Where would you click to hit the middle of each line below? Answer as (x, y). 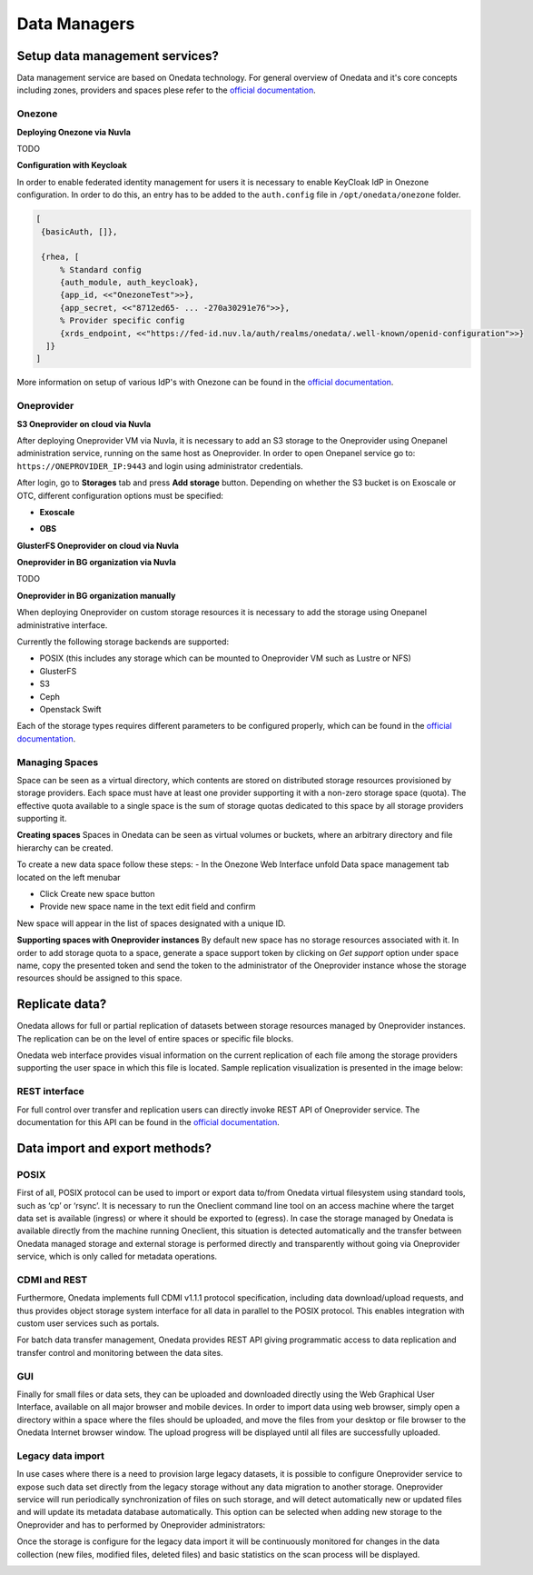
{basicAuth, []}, (79, 231)
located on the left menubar (69, 877)
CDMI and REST (52, 1280)
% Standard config (101, 269)
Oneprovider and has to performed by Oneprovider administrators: (141, 1525)
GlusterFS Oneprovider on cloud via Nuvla (98, 545)
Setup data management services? (118, 56)
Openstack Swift (70, 709)
